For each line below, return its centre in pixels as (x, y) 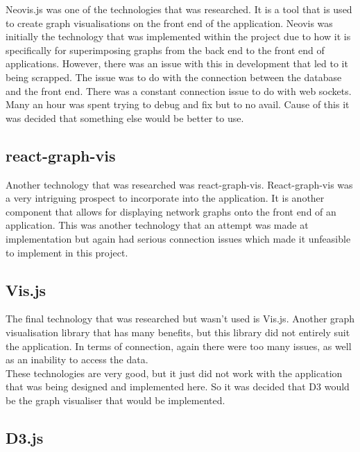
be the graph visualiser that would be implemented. (115, 400)
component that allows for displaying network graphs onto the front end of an (171, 211)
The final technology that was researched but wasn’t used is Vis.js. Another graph (180, 319)
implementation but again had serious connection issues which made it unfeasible (178, 238)
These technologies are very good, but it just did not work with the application (174, 373)
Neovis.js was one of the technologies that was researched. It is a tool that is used (179, 9)
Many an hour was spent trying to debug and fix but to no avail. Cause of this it (178, 104)
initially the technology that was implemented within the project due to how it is (178, 36)
